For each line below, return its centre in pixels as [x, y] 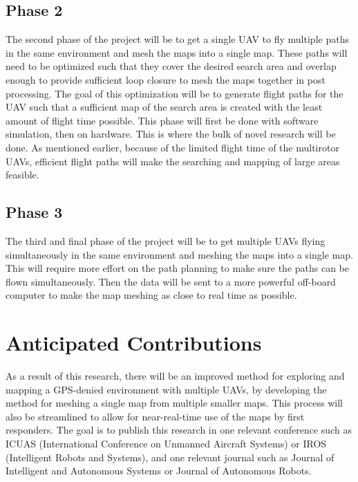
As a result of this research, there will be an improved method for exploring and [175, 376]
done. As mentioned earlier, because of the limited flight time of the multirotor [172, 147]
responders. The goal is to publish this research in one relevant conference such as [179, 430]
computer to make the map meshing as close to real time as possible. [151, 295]
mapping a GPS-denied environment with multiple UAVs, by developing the [166, 389]
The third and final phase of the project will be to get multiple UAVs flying [166, 240]
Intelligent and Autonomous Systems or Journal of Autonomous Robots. [159, 471]
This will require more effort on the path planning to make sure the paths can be [178, 268]
